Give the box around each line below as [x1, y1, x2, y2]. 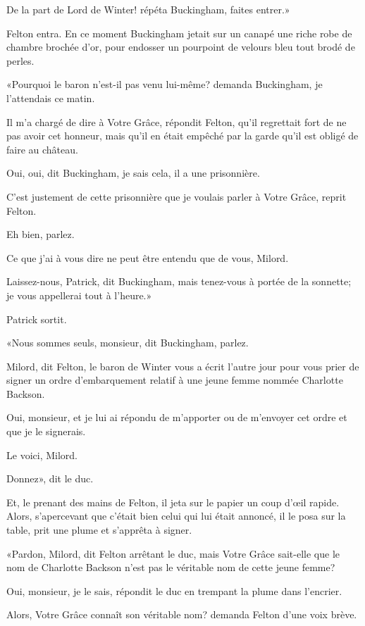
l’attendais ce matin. [6, 90, 95, 105]
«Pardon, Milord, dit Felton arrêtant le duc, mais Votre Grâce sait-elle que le [6, 546, 340, 561]
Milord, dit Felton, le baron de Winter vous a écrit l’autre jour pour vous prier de [6, 358, 359, 373]
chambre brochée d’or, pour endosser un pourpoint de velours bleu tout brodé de [6, 39, 355, 54]
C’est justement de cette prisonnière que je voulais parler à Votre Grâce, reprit [6, 189, 347, 204]
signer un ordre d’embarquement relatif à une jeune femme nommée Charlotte [6, 373, 343, 387]
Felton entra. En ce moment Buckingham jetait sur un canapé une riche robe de [6, 25, 352, 40]
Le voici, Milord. [6, 447, 78, 462]
